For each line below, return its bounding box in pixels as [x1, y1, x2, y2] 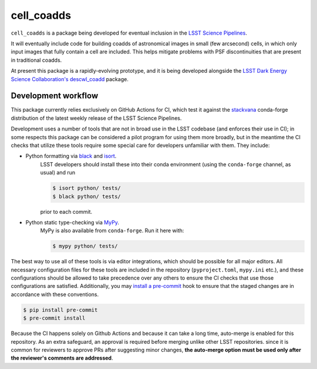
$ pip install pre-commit [23, 306, 98, 313]
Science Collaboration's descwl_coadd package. [11, 75, 129, 82]
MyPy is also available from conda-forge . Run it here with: [40, 227, 184, 234]
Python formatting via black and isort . [25, 153, 117, 160]
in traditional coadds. [11, 56, 62, 63]
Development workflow [11, 91, 99, 101]
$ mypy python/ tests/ [52, 243, 118, 250]
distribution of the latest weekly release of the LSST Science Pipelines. [11, 115, 182, 122]
